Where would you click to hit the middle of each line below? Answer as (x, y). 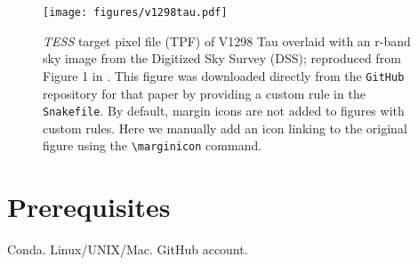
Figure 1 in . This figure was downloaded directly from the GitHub (224, 75)
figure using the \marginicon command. (153, 145)
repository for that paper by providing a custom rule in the (204, 93)
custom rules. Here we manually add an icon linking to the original (225, 128)
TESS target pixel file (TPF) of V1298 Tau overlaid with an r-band (227, 40)
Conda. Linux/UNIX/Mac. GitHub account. (128, 249)
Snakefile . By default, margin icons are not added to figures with (224, 111)
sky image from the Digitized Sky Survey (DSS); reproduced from (222, 58)
